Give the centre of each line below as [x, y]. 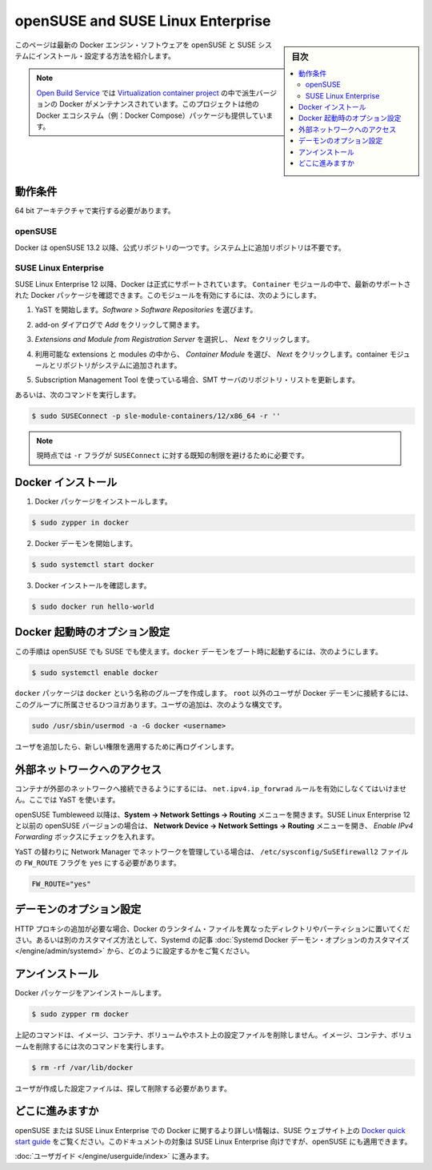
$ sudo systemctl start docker [93, 565]
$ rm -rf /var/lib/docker [82, 1067]
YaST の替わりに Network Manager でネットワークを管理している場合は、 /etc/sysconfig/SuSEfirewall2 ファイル [212, 851]
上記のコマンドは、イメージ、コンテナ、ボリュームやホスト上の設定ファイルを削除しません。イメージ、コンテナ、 [203, 1035]
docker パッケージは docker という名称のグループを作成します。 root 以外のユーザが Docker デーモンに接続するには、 [214, 694]
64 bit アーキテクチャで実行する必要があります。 [95, 211]
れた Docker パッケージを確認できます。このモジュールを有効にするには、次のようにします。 [168, 296]
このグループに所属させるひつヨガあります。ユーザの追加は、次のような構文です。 [151, 704]
